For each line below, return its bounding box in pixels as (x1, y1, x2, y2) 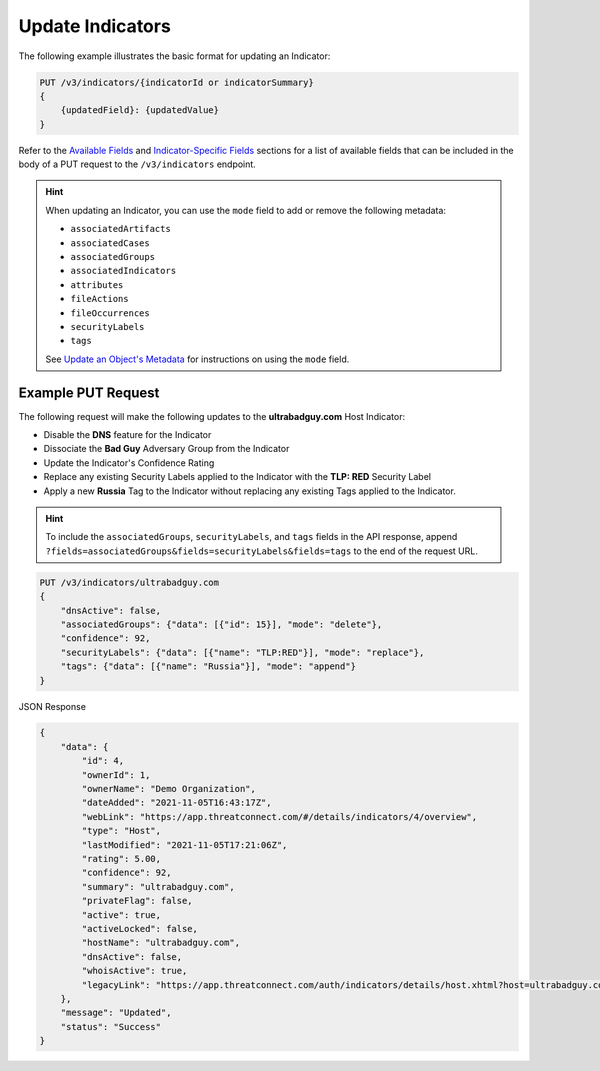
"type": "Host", (81, 825, 162, 837)
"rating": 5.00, (81, 853, 162, 864)
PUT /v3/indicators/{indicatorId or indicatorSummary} (39, 76, 314, 88)
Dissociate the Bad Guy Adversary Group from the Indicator (43, 443, 290, 455)
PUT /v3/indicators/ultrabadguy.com (39, 576, 220, 588)
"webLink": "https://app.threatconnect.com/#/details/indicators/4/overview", (81, 811, 478, 822)
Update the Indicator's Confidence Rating (43, 456, 215, 469)
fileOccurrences (70, 307, 150, 319)
